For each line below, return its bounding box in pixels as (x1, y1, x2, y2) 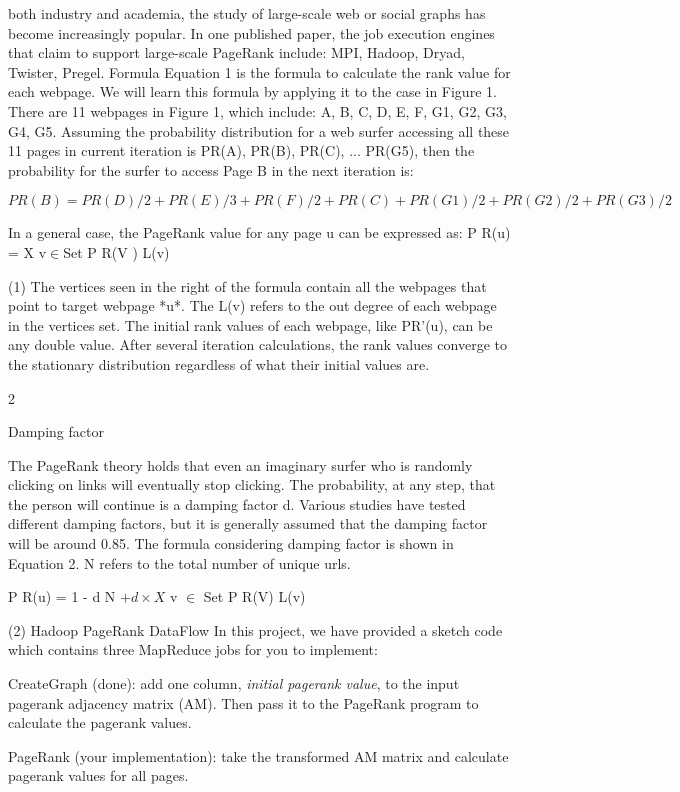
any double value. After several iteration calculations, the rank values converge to (8, 334, 507, 355)
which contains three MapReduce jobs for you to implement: (8, 639, 378, 660)
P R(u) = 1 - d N (8, 586, 116, 607)
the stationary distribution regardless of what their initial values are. (8, 353, 430, 374)
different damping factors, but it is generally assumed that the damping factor (8, 513, 488, 534)
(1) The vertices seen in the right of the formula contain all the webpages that (8, 275, 487, 296)
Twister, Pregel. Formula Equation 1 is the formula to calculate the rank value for (8, 61, 511, 82)
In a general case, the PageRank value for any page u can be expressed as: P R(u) (8, 222, 511, 243)
